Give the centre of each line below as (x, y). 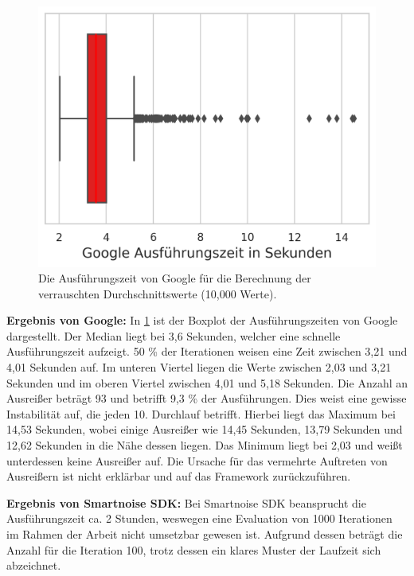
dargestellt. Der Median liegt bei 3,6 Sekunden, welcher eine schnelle (174, 335)
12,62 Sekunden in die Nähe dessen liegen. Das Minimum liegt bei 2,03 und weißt (205, 445)
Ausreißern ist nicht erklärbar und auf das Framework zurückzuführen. (179, 476)
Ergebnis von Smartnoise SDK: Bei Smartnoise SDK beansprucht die (186, 502)
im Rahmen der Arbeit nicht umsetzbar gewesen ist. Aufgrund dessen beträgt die (205, 534)
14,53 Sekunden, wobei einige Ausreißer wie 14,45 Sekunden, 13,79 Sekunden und (205, 429)
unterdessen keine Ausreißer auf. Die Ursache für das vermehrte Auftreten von (197, 460)
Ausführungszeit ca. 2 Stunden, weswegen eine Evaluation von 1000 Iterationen (199, 518)
